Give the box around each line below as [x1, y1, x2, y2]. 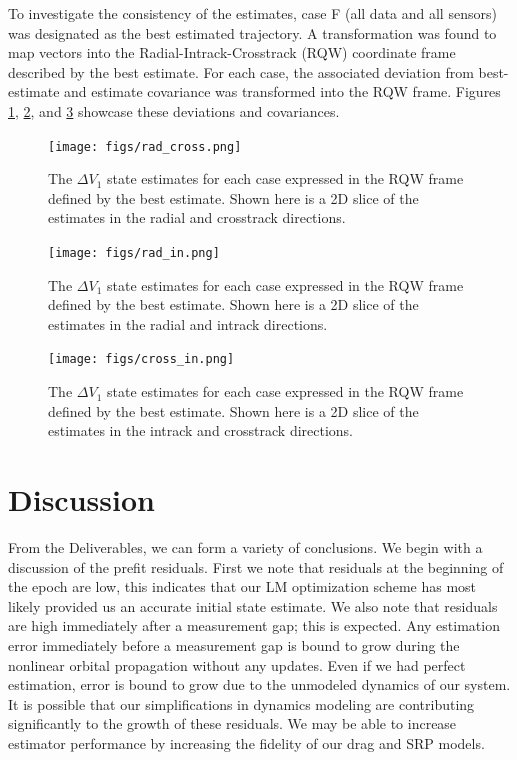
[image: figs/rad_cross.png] [48, 139, 242, 154]
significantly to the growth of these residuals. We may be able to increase [8, 713, 457, 734]
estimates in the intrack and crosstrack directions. [48, 420, 354, 441]
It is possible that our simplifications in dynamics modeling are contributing [8, 693, 475, 714]
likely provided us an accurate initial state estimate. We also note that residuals [8, 595, 498, 616]
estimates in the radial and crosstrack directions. [48, 207, 346, 228]
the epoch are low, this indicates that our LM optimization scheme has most [8, 576, 477, 597]
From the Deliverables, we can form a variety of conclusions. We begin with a [8, 537, 483, 557]
